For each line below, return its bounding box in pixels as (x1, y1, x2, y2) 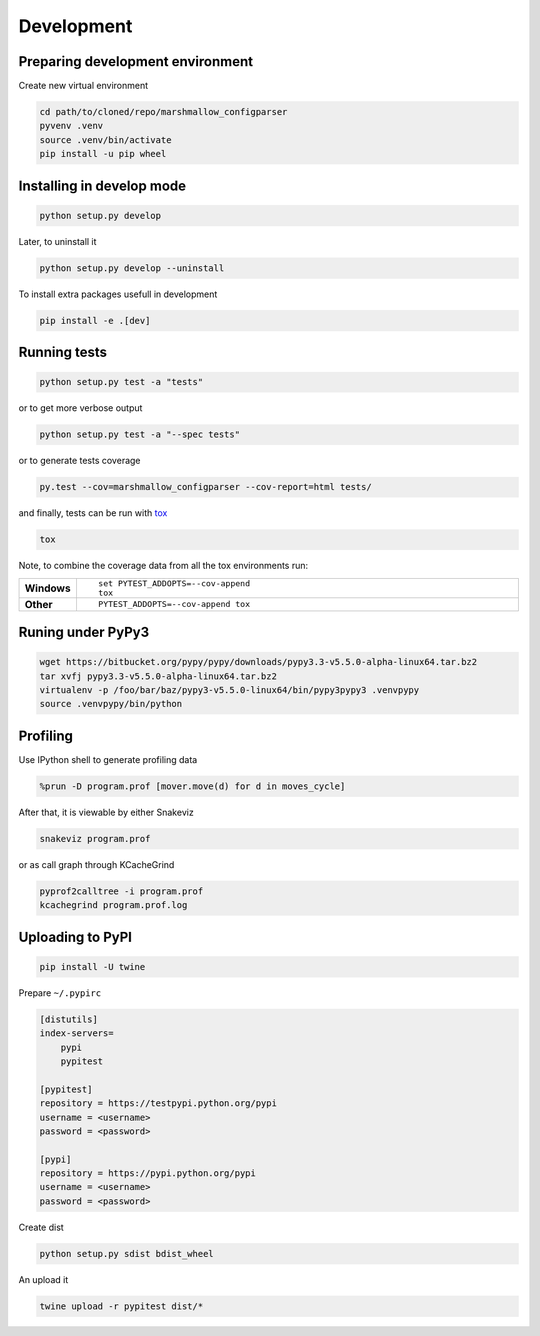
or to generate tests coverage (18, 455, 141, 467)
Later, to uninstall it (18, 235, 97, 247)
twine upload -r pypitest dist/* (39, 1300, 204, 1312)
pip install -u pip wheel (39, 148, 167, 160)
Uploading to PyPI (18, 928, 132, 945)
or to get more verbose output (18, 402, 143, 414)
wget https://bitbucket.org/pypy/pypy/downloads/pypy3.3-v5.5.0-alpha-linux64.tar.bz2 (39, 656, 478, 668)
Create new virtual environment (18, 80, 149, 92)
